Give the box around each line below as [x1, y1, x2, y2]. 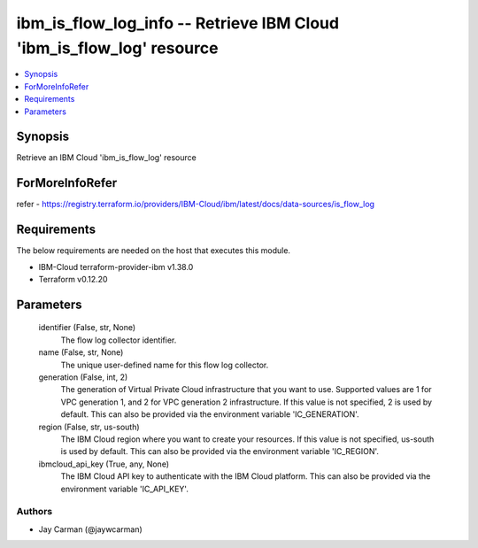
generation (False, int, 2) [38, 372, 128, 382]
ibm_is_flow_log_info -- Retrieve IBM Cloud [16, 13, 340, 33]
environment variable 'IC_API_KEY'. [60, 483, 189, 494]
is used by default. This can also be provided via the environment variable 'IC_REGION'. [60, 446, 380, 457]
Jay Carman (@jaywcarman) [38, 523, 143, 535]
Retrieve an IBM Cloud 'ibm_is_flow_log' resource [16, 152, 197, 163]
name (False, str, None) [38, 347, 124, 358]
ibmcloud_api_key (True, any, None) [38, 459, 170, 469]
